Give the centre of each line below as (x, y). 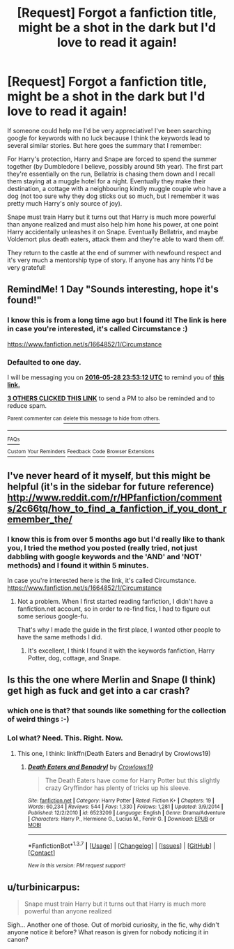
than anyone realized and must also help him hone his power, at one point (113, 224)
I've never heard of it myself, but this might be (109, 476)
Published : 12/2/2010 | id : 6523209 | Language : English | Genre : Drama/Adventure (126, 813)
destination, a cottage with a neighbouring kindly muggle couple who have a (117, 188)
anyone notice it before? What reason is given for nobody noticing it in (108, 932)
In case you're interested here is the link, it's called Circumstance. (102, 580)
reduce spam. (27, 405)
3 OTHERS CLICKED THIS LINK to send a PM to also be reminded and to (111, 398)
